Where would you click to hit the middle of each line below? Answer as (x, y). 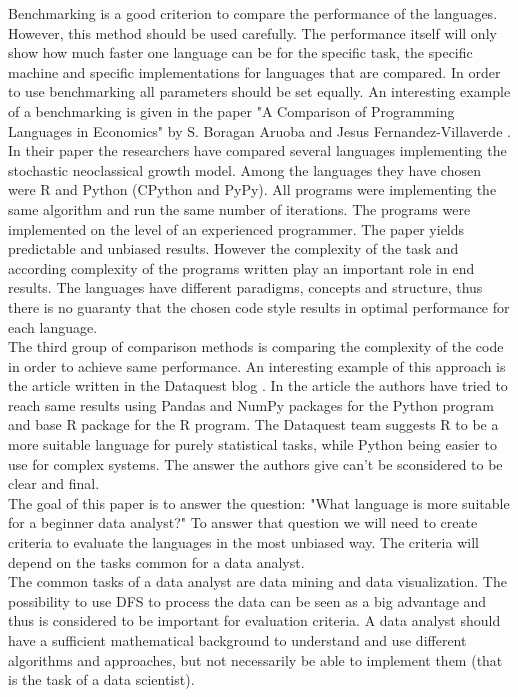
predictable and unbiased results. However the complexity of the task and (233, 248)
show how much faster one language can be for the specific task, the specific (240, 52)
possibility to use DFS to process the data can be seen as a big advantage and (247, 600)
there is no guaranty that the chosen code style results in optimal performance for (259, 306)
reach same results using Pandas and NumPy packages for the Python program (251, 404)
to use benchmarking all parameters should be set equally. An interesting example (259, 91)
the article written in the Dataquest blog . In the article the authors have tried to (258, 385)
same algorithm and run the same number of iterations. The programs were (239, 208)
